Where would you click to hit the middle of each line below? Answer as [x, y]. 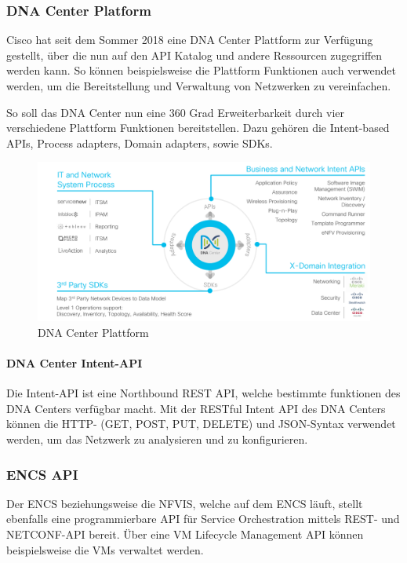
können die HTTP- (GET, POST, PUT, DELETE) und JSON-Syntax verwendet [201, 424]
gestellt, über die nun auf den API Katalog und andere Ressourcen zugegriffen [194, 55]
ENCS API [42, 474]
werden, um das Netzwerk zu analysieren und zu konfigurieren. [157, 439]
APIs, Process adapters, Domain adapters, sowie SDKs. [140, 143]
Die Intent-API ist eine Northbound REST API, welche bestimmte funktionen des [203, 393]
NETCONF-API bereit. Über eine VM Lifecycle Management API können [185, 534]
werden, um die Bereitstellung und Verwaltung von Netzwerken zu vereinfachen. [199, 86]
